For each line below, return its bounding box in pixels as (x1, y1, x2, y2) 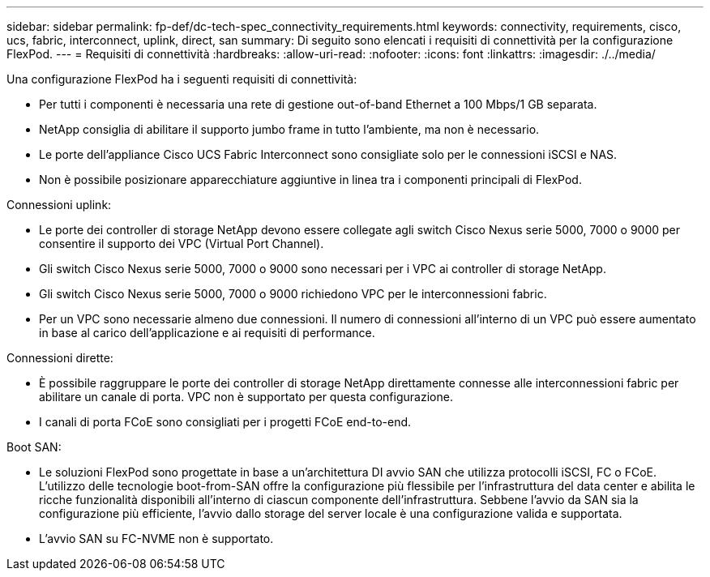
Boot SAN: (6, 440, 62, 454)
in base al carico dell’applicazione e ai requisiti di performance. (39, 326, 375, 340)
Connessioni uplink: (6, 198, 112, 212)
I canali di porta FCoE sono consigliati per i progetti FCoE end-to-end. (39, 415, 412, 429)
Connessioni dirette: (6, 351, 113, 365)
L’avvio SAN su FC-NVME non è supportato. (39, 532, 274, 545)
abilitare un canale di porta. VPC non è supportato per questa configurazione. (39, 390, 453, 404)
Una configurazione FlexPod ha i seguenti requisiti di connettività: (6, 72, 357, 86)
